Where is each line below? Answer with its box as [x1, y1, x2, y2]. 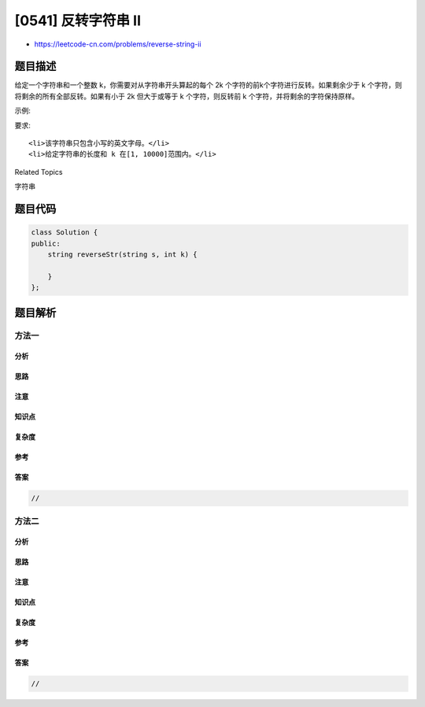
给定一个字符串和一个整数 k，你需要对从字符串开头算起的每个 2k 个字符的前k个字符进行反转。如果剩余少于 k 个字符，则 [14, 80, 402, 90]
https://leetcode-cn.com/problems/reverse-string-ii [34, 39, 201, 49]
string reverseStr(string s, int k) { [47, 250, 198, 259]
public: [31, 239, 61, 248]
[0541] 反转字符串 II [14, 12, 142, 29]
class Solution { [31, 228, 98, 237]
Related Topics [14, 167, 63, 176]
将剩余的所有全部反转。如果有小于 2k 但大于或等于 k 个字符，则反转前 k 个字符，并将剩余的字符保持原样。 [14, 91, 360, 101]
